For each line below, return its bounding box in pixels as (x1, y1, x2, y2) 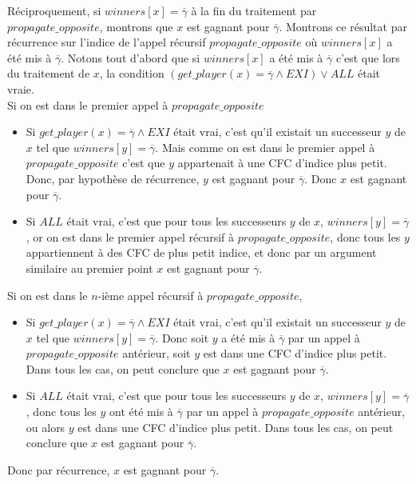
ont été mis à (109, 403, 173, 420)
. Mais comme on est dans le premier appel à (155, 138, 375, 155)
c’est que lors (335, 49, 400, 66)
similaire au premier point (26, 259, 153, 276)
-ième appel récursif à (97, 286, 204, 303)
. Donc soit (155, 329, 209, 346)
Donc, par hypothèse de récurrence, (26, 170, 200, 186)
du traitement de (7, 65, 90, 82)
